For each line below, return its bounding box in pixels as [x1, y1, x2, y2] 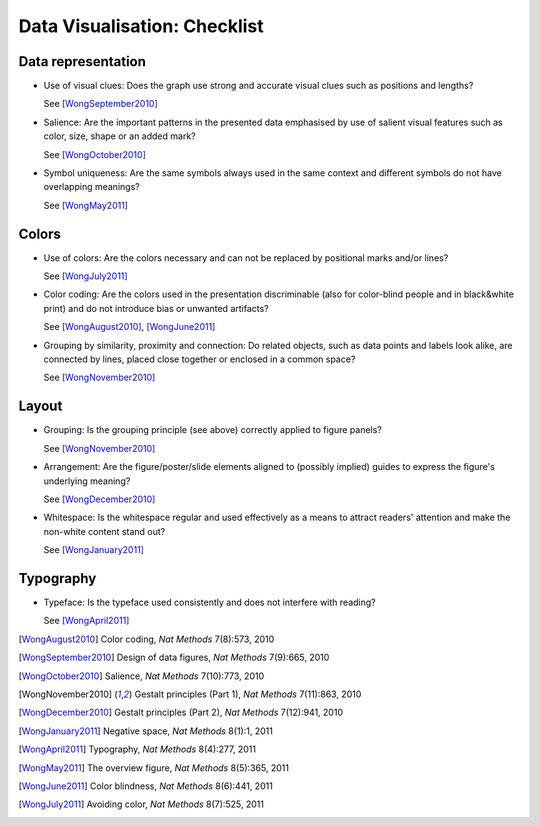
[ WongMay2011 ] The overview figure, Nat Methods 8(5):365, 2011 [18, 761, 290, 774]
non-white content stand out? [43, 525, 166, 537]
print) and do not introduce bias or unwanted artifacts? [43, 302, 269, 314]
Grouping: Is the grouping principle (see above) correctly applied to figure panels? [43, 424, 382, 436]
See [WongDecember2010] [43, 493, 156, 505]
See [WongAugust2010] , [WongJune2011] [43, 321, 216, 333]
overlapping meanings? [43, 181, 140, 193]
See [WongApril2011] [43, 615, 130, 627]
